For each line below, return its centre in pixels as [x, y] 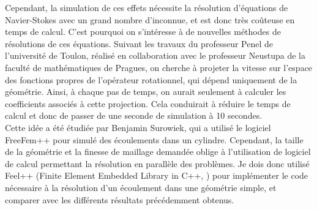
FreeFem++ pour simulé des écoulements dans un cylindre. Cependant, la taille [154, 139]
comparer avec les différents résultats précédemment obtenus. [120, 199]
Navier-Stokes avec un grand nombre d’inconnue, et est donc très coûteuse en [150, 19]
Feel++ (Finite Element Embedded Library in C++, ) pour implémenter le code [157, 175]
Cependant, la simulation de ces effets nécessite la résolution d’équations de [147, 7]
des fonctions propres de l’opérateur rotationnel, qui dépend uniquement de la [151, 79]
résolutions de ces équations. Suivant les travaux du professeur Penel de [139, 43]
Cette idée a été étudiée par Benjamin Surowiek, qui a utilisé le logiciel [138, 127]
